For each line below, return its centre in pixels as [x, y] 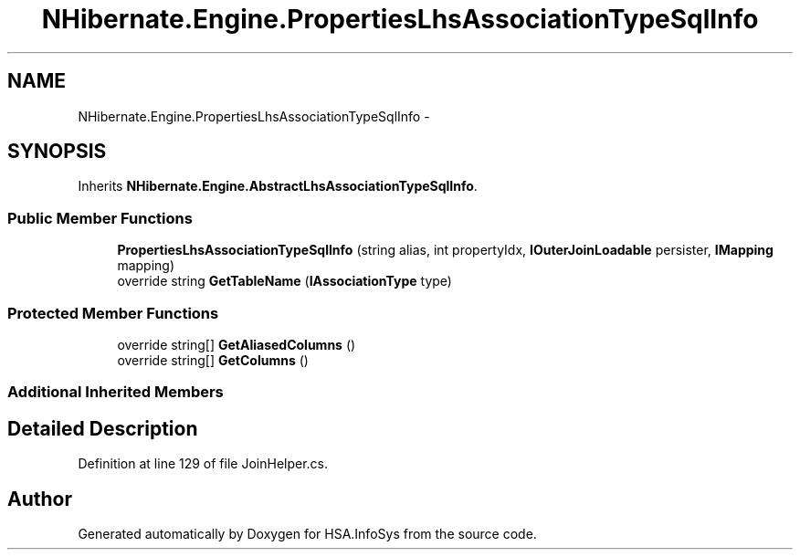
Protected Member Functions [113, 313]
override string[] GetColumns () [213, 360]
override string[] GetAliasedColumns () [237, 344]
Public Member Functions [100, 218]
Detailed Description [103, 428]
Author [40, 499]
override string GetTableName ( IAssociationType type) [284, 281]
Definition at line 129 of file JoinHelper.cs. [203, 464]
